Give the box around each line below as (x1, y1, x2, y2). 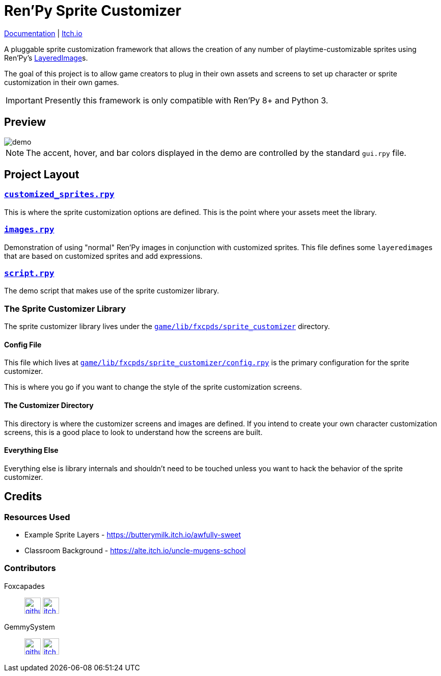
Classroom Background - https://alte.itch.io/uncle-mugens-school (24, 546, 246, 555)
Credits (4, 490, 42, 503)
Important (6, 95, 43, 105)
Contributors (4, 563, 56, 574)
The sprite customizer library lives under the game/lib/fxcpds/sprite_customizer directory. (4, 322, 330, 331)
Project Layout (4, 168, 79, 181)
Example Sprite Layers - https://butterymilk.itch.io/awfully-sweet (24, 530, 241, 539)
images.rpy (4, 225, 54, 235)
